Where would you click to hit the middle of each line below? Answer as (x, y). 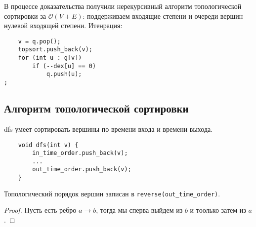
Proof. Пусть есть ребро (40, 210)
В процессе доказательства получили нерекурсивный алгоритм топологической (123, 6)
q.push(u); (64, 74)
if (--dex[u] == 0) (64, 66)
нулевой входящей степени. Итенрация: (63, 25)
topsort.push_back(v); (55, 50)
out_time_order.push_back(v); (82, 170)
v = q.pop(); (39, 41)
